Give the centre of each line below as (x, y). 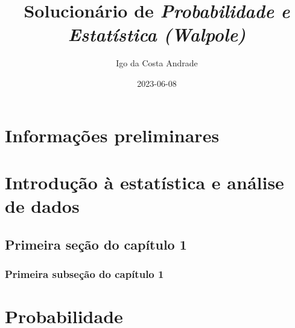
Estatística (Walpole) (157, 34)
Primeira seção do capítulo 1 (96, 244)
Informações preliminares (112, 135)
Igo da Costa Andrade (157, 63)
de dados (42, 206)
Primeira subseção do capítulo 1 (84, 273)
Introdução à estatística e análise (144, 182)
